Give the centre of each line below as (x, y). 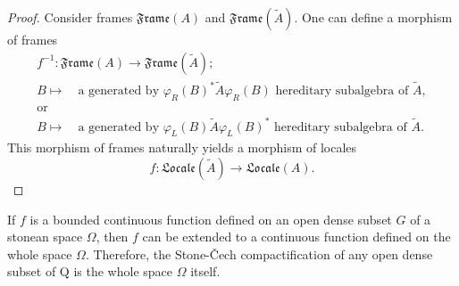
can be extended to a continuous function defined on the (296, 237)
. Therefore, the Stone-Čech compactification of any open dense (259, 253)
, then (112, 237)
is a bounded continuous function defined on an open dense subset (211, 219)
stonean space (45, 237)
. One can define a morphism (373, 17)
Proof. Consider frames (70, 17)
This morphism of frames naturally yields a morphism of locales (182, 147)
